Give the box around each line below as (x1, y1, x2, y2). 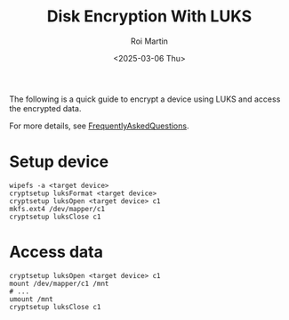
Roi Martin (130, 36, 169, 46)
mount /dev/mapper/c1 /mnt (9, 279, 109, 288)
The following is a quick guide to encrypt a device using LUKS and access (9, 94, 281, 104)
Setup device (9, 152, 109, 172)
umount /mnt (9, 294, 53, 304)
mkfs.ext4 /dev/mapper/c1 (9, 204, 105, 213)
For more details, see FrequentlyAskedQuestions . (9, 120, 189, 131)
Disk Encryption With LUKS (46, 6, 253, 27)
